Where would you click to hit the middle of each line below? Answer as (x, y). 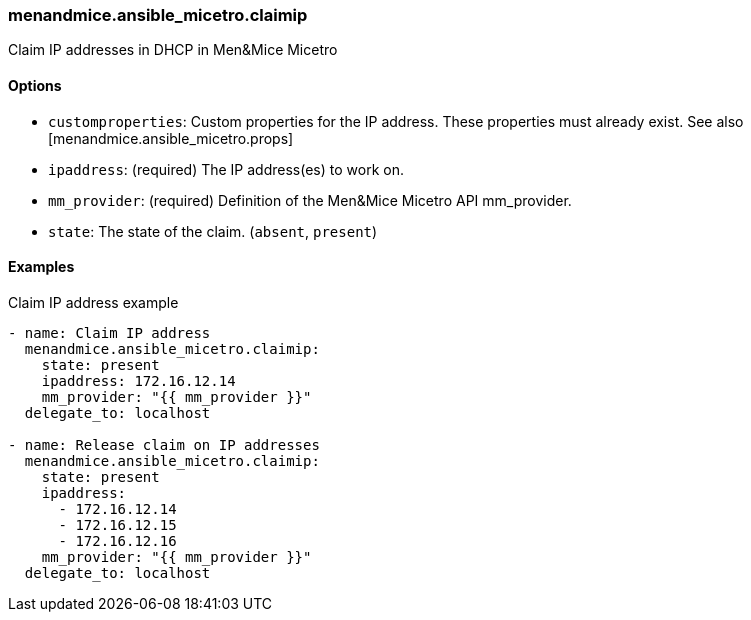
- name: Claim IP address (109, 332)
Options (35, 85)
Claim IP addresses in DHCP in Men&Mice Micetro (173, 50)
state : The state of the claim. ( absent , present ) (213, 231)
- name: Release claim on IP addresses (164, 444)
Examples (41, 267)
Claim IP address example (93, 302)
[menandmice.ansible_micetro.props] (171, 138)
